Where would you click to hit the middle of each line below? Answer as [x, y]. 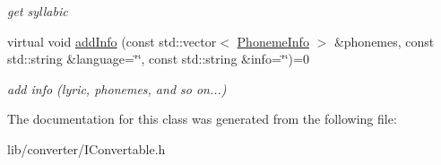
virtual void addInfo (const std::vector [112, 41]
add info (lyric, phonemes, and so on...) [117, 88]
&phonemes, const [384, 41]
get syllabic [38, 11]
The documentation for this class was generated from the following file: [202, 119]
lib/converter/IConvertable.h [86, 148]
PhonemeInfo [273, 41]
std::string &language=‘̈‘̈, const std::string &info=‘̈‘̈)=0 [158, 59]
